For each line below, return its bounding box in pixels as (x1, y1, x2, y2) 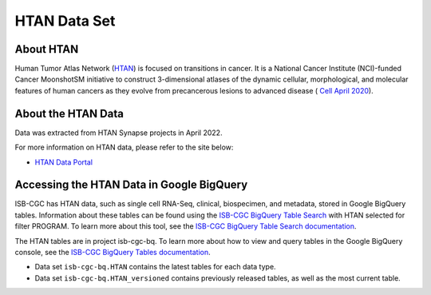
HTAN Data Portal (34, 157, 93, 167)
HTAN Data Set (14, 12, 116, 30)
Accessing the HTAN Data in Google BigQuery (14, 178, 248, 192)
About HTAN (14, 42, 79, 56)
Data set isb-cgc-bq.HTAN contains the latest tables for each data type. (34, 262, 276, 272)
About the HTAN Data (14, 106, 124, 120)
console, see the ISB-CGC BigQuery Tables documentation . (14, 248, 211, 257)
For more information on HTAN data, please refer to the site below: (14, 142, 234, 152)
